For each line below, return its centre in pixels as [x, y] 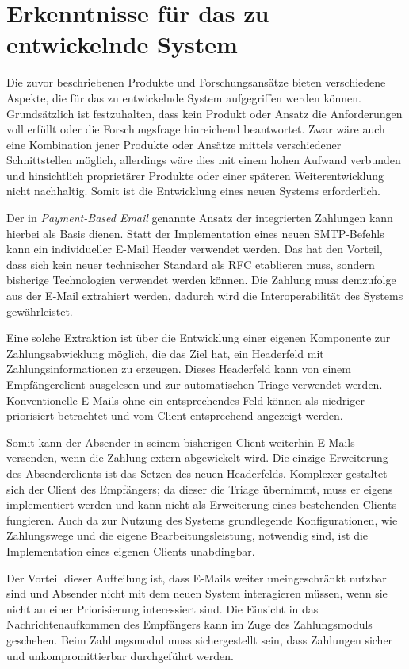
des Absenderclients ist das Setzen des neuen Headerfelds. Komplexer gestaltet [197, 473]
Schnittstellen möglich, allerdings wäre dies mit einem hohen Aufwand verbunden [204, 160]
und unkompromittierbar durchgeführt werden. [120, 655]
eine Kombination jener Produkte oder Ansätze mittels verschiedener [174, 144]
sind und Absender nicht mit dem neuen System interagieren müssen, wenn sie [197, 593]
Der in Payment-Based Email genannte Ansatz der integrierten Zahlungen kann [200, 218]
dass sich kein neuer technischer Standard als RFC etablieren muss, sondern [191, 264]
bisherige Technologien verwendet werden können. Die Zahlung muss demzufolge [201, 280]
